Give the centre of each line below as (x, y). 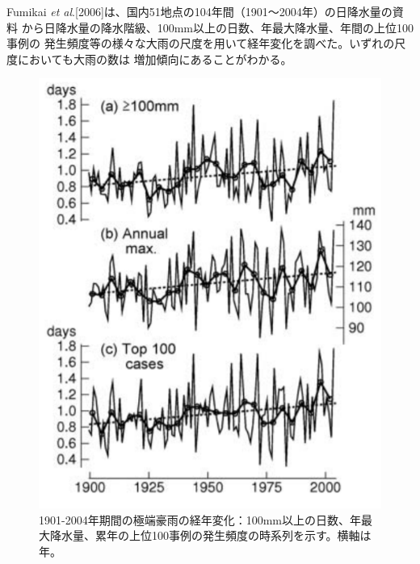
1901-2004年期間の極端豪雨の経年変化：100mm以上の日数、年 (200, 519)
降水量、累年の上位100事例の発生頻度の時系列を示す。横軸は (210, 535)
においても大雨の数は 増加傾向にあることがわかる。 (155, 58)
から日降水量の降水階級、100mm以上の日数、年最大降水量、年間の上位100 (217, 27)
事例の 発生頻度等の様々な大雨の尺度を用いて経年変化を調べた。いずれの (201, 43)
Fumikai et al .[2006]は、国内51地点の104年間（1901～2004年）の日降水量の (199, 11)
